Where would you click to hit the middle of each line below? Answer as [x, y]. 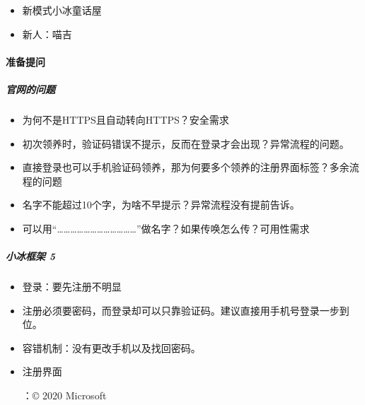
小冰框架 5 [31, 256]
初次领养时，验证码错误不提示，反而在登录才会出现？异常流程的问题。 [186, 143]
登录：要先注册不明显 [72, 287]
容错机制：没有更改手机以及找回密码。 [111, 347]
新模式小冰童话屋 [62, 10]
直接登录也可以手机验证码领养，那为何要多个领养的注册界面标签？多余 [186, 167]
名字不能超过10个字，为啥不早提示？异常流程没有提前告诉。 [161, 205]
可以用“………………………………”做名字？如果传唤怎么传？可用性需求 [166, 228]
